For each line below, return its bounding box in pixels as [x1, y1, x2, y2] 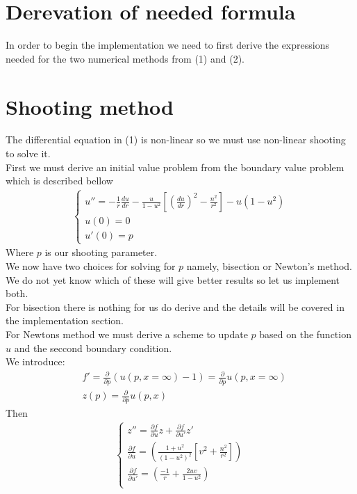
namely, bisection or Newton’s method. [186, 259, 352, 273]
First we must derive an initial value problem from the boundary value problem [6, 159, 344, 174]
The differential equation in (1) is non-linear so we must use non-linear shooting [6, 132, 346, 147]
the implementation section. [6, 313, 124, 328]
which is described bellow [6, 173, 113, 188]
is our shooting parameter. [44, 245, 158, 260]
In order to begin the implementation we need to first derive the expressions [6, 38, 329, 52]
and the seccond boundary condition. [14, 340, 172, 355]
